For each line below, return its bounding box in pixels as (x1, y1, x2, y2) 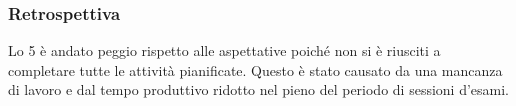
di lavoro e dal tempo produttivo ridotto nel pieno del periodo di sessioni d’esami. (8, 79, 510, 100)
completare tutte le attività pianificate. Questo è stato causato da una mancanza (8, 59, 503, 80)
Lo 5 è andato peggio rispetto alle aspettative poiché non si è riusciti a (8, 40, 441, 61)
